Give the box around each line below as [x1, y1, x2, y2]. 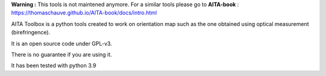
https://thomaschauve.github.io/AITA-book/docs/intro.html [11, 9, 157, 16]
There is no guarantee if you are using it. [11, 51, 112, 58]
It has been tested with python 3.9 [11, 62, 97, 69]
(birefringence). [11, 29, 51, 36]
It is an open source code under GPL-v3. [11, 40, 112, 47]
